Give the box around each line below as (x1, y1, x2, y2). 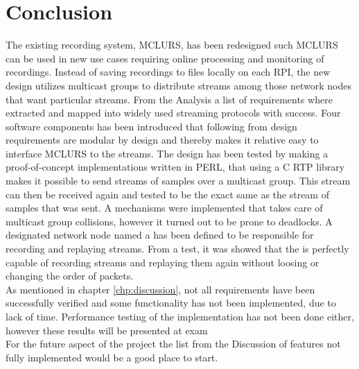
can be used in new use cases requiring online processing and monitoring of (6, 51, 324, 65)
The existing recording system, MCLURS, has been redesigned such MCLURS (6, 37, 338, 52)
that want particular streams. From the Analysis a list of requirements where (6, 92, 333, 106)
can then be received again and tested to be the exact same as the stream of (6, 187, 329, 201)
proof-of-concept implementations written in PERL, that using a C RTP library (6, 160, 345, 174)
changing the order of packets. (6, 268, 134, 283)
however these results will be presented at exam (6, 323, 208, 337)
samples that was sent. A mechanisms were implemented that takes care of (6, 200, 323, 215)
